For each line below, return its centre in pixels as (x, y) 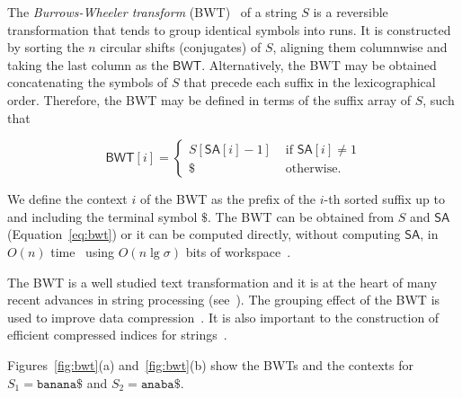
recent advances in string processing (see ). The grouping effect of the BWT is (224, 300)
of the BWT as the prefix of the (228, 199)
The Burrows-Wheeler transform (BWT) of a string (152, 12)
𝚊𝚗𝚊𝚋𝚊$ (160, 384)
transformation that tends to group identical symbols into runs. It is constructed (229, 29)
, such (439, 99)
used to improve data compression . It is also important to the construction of (223, 317)
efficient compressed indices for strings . (117, 335)
